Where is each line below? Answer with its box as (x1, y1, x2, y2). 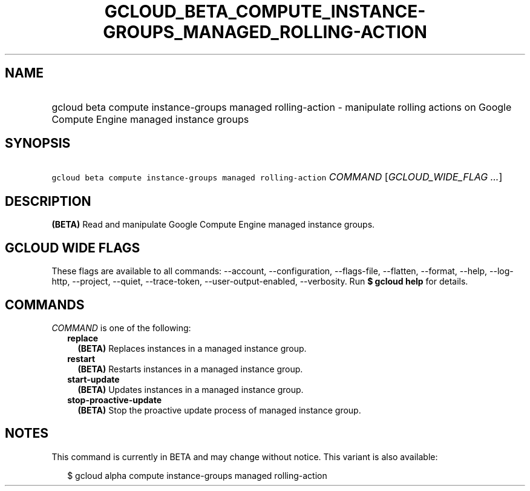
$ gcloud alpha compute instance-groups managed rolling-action (67, 470, 327, 481)
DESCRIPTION (5, 193, 91, 209)
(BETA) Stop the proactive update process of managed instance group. (77, 404, 361, 415)
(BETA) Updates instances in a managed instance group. (77, 384, 304, 395)
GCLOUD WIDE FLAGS (5, 240, 140, 255)
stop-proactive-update (67, 394, 162, 405)
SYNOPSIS (5, 136, 71, 151)
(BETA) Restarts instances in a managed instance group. (77, 363, 303, 374)
